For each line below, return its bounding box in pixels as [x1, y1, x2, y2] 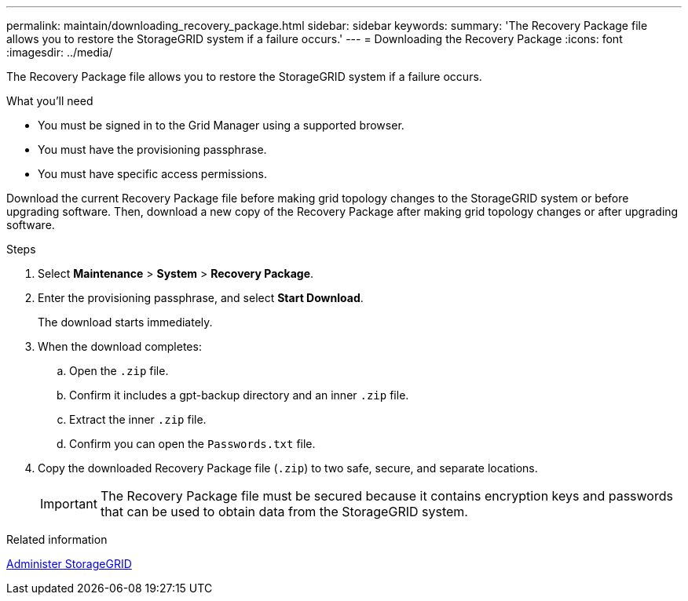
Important [40, 496, 97, 512]
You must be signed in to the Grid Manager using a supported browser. [38, 118, 404, 132]
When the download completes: [38, 340, 202, 353]
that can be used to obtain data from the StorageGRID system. [100, 504, 468, 519]
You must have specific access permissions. [38, 167, 268, 180]
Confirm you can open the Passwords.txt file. [69, 437, 316, 450]
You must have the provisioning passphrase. [38, 143, 267, 156]
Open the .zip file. [69, 364, 169, 377]
